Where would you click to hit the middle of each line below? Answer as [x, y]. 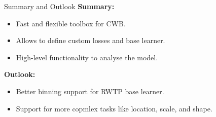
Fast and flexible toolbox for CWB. [71, 23]
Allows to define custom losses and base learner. [91, 40]
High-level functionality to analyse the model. [87, 57]
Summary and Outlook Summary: [59, 6]
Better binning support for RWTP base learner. [90, 91]
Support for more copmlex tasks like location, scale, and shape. [114, 108]
